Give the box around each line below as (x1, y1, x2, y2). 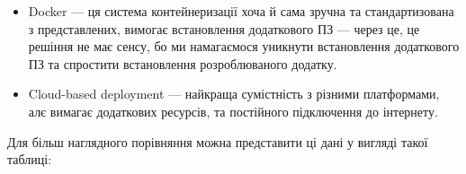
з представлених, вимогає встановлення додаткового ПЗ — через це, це (28, 19, 420, 38)
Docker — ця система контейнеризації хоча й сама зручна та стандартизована (28, 2, 454, 20)
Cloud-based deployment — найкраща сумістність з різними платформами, (28, 84, 440, 103)
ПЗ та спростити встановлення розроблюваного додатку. (28, 54, 337, 73)
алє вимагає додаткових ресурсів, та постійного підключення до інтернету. (28, 101, 438, 120)
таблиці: (7, 150, 52, 169)
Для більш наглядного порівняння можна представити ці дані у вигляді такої (7, 132, 428, 151)
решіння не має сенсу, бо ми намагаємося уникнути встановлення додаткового (28, 37, 460, 56)
